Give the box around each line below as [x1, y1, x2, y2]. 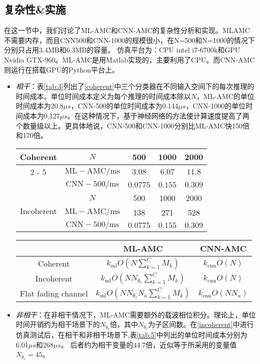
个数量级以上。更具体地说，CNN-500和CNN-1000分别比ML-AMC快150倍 [15, 120, 250, 130]
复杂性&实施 [4, 1, 66, 17]
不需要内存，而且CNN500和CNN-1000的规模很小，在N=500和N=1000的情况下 [4, 34, 255, 45]
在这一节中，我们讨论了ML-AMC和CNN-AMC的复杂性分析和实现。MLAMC [4, 25, 250, 35]
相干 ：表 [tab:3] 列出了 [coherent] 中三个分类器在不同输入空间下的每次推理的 [15, 81, 254, 91]
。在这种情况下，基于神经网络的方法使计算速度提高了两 [67, 110, 249, 120]
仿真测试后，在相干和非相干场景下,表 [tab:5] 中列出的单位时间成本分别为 [15, 329, 247, 340]
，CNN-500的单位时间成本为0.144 [70, 100, 178, 111]
